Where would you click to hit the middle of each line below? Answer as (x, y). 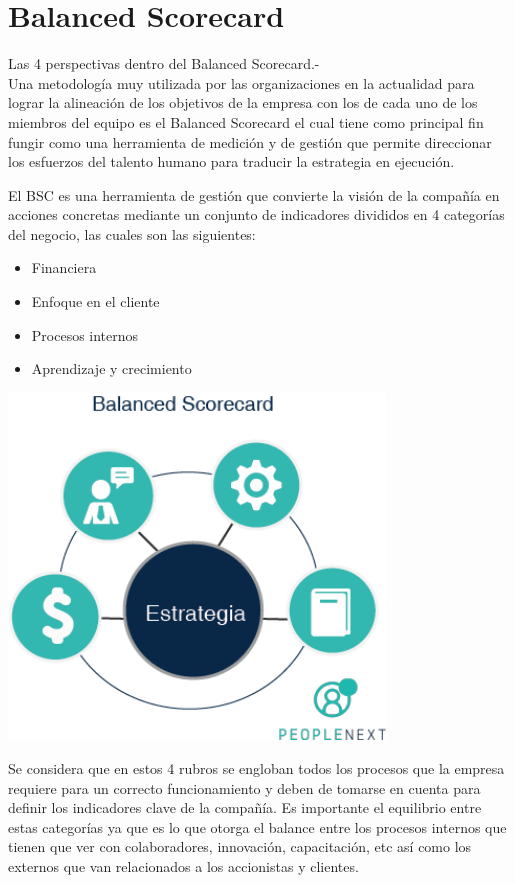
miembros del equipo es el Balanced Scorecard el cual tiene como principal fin (246, 121)
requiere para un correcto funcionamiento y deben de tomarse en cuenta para (244, 787)
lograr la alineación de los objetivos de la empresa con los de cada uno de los (243, 102)
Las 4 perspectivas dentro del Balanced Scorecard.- (164, 63)
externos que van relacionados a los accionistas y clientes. (183, 865)
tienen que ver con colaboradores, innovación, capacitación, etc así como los (240, 846)
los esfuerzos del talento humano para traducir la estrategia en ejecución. (231, 161)
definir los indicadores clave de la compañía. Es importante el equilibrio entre (245, 807)
